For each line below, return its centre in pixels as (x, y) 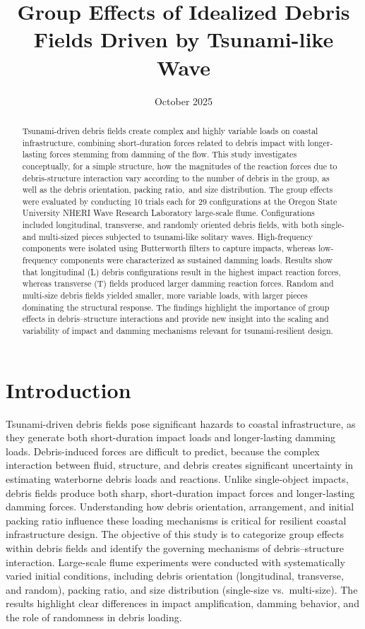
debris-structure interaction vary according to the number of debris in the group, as (176, 178)
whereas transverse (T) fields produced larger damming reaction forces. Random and (178, 283)
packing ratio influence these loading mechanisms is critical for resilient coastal (176, 520)
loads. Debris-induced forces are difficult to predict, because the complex (163, 451)
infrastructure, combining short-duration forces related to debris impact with (163, 142)
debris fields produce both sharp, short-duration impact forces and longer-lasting (180, 492)
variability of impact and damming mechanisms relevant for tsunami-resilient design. (178, 331)
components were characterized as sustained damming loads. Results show (197, 260)
